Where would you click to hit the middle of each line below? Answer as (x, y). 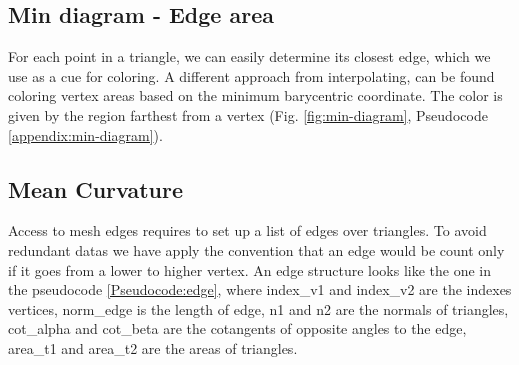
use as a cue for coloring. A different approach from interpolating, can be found (251, 75)
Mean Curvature (95, 188)
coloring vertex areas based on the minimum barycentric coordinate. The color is (255, 95)
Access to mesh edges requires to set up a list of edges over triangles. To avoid (247, 230)
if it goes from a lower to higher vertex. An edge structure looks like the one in (250, 269)
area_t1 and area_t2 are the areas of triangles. (153, 347)
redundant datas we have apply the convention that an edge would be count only (256, 249)
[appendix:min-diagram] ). (85, 134)
